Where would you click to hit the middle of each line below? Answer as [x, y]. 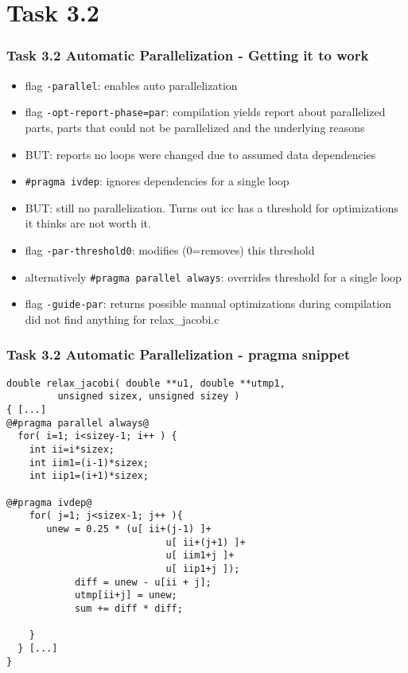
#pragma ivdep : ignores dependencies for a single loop [157, 181]
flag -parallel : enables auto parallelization [131, 85]
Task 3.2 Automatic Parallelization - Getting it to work [188, 55]
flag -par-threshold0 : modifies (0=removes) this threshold [170, 249]
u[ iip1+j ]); [203, 568]
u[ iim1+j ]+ [200, 556]
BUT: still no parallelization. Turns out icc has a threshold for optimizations [212, 207]
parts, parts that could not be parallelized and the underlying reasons [195, 127]
